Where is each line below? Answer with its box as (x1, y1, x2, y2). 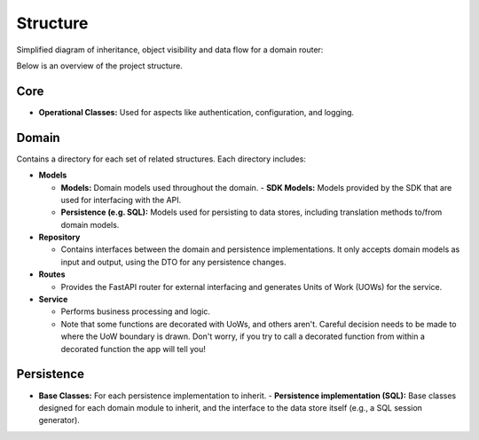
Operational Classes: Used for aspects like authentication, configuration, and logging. (38, 106, 355, 117)
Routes (38, 269, 66, 279)
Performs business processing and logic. (60, 306, 211, 317)
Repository (38, 232, 81, 243)
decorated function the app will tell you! (60, 343, 206, 354)
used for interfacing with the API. (60, 194, 182, 205)
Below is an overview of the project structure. (16, 60, 184, 71)
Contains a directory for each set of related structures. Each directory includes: (16, 153, 306, 164)
